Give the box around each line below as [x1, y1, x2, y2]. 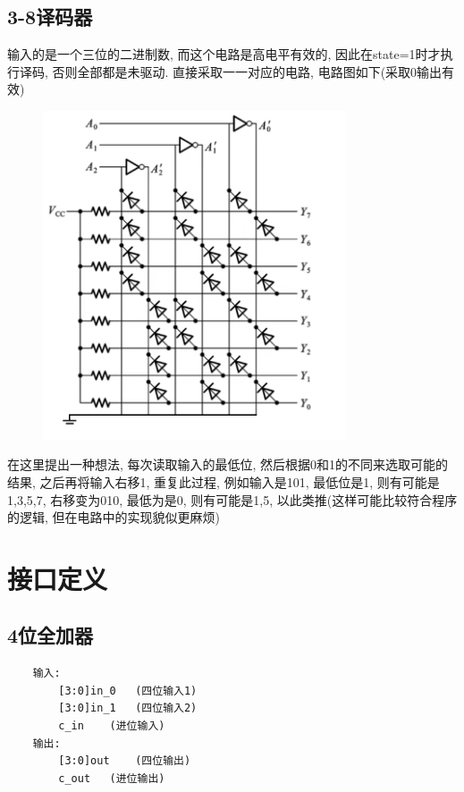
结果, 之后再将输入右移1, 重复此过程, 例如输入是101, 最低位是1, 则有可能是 [7, 472, 440, 491]
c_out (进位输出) [58, 771, 165, 785]
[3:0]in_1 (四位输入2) [58, 702, 198, 715]
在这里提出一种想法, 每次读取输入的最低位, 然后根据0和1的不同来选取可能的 [7, 455, 449, 474]
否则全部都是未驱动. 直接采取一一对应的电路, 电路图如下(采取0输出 [52, 62, 443, 80]
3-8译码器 [7, 3, 93, 30]
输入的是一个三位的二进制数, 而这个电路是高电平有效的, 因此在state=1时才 [7, 45, 441, 63]
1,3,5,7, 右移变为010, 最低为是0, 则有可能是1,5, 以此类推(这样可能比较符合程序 [7, 490, 458, 509]
